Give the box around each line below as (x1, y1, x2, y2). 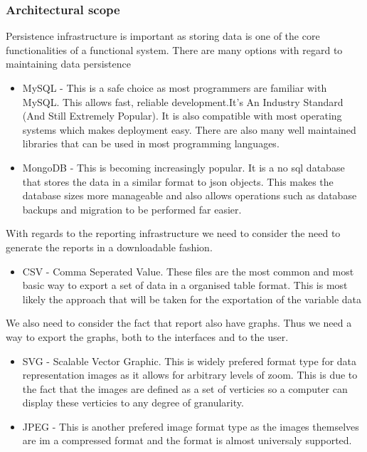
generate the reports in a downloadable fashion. (6, 239, 213, 254)
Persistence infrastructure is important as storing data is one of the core (6, 28, 320, 43)
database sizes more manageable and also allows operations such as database (22, 188, 357, 203)
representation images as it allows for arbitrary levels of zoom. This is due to (22, 367, 358, 382)
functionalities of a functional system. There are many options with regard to (6, 42, 343, 57)
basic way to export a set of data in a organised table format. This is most (22, 278, 348, 293)
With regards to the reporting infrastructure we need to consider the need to (6, 226, 341, 241)
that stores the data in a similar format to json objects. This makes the (22, 174, 334, 189)
